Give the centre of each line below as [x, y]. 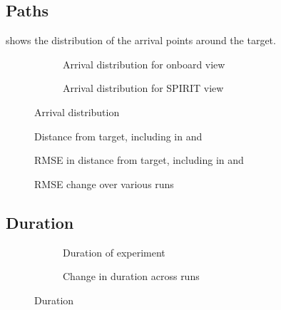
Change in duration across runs [131, 276]
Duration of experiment [114, 252]
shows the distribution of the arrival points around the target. [141, 40]
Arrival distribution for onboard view [144, 64]
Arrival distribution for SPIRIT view [143, 88]
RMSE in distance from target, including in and [139, 160]
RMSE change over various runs [104, 184]
